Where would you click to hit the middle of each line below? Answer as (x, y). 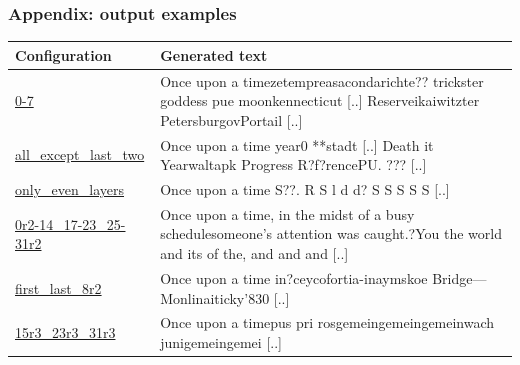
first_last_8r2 (58, 287)
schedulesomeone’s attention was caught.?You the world (331, 233)
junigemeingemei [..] (221, 341)
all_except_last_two (80, 154)
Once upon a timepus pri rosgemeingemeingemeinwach (327, 322)
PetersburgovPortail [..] (231, 119)
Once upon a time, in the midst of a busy (287, 213)
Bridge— (459, 277)
